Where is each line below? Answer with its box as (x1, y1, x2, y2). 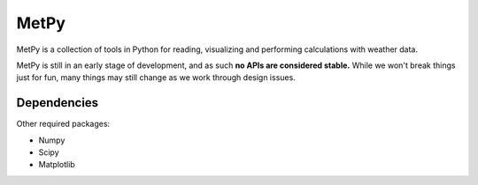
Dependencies (16, 95, 99, 110)
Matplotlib (38, 159, 75, 170)
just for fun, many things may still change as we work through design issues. (16, 72, 296, 83)
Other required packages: (16, 119, 111, 129)
